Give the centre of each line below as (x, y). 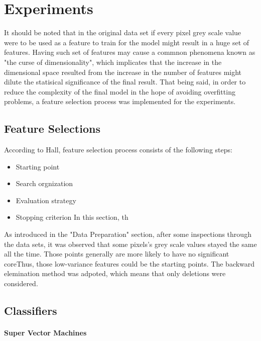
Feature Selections (52, 129)
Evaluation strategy (46, 200)
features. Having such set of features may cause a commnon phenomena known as (130, 52)
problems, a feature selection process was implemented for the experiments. (120, 101)
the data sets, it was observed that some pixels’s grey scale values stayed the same (130, 244)
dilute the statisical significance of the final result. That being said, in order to (125, 82)
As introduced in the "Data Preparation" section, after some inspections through (128, 234)
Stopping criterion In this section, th (72, 217)
